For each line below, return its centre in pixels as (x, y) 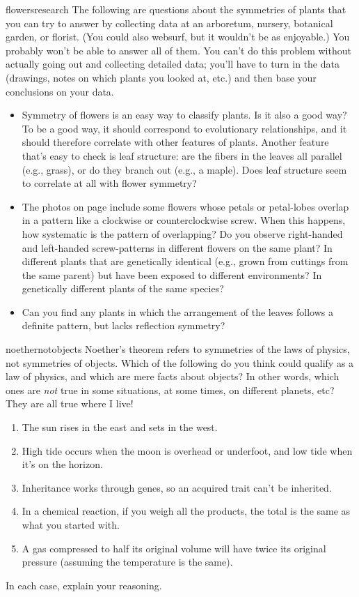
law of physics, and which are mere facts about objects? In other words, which (173, 376)
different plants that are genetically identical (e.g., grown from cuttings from (185, 261)
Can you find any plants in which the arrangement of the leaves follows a (177, 311)
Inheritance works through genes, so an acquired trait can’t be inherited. (177, 487)
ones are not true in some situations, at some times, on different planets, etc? (170, 390)
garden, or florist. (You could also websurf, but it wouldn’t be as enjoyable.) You (178, 37)
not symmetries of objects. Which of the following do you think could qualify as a (180, 362)
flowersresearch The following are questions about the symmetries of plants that (176, 9)
